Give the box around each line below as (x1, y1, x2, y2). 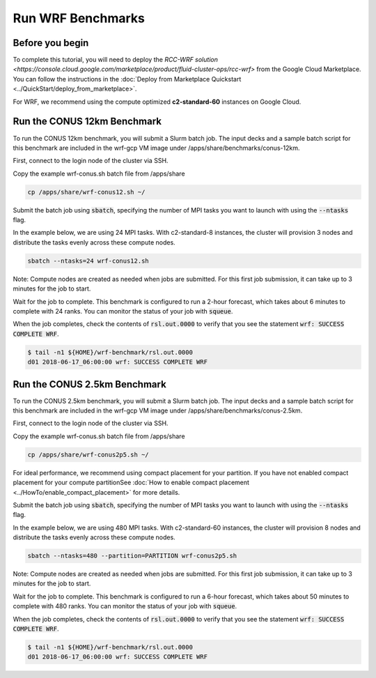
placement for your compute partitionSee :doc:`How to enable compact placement (13, 478, 250, 487)
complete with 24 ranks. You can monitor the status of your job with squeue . (13, 307, 233, 315)
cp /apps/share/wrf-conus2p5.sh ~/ (27, 450, 149, 459)
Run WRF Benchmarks (13, 10, 146, 26)
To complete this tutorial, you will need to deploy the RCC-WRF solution (13, 56, 219, 64)
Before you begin (13, 37, 89, 49)
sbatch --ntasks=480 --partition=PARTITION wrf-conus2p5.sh (27, 552, 237, 560)
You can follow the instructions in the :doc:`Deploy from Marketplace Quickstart (13, 75, 242, 83)
